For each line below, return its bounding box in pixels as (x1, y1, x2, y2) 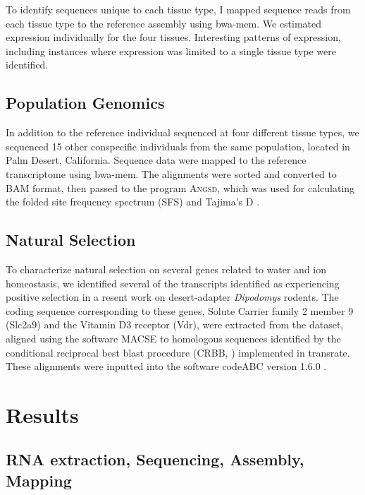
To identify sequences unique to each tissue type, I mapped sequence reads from (6, 2, 351, 16)
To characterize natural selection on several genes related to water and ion (6, 261, 327, 276)
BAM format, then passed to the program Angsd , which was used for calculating (6, 180, 355, 195)
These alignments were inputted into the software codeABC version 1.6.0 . (6, 359, 327, 374)
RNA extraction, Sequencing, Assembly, (6, 448, 304, 470)
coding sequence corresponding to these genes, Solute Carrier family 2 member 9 (6, 303, 354, 318)
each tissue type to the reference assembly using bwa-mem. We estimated (6, 16, 322, 30)
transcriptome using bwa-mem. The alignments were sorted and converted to (6, 166, 337, 181)
